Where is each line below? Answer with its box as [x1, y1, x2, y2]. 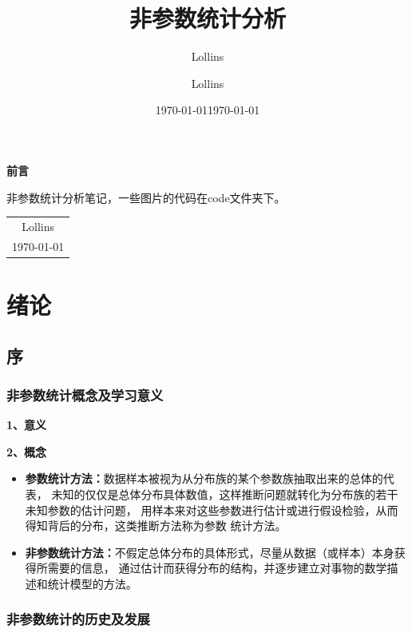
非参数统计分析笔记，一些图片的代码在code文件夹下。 [6, 189, 286, 205]
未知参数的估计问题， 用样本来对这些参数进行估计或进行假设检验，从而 [25, 501, 398, 518]
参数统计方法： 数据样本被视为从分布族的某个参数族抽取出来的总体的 [25, 470, 383, 487]
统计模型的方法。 [47, 575, 137, 591]
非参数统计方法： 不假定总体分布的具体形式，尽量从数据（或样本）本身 [25, 543, 394, 560]
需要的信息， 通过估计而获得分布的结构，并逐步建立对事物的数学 [47, 559, 387, 576]
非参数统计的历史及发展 [6, 609, 150, 629]
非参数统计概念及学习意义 [6, 384, 164, 404]
